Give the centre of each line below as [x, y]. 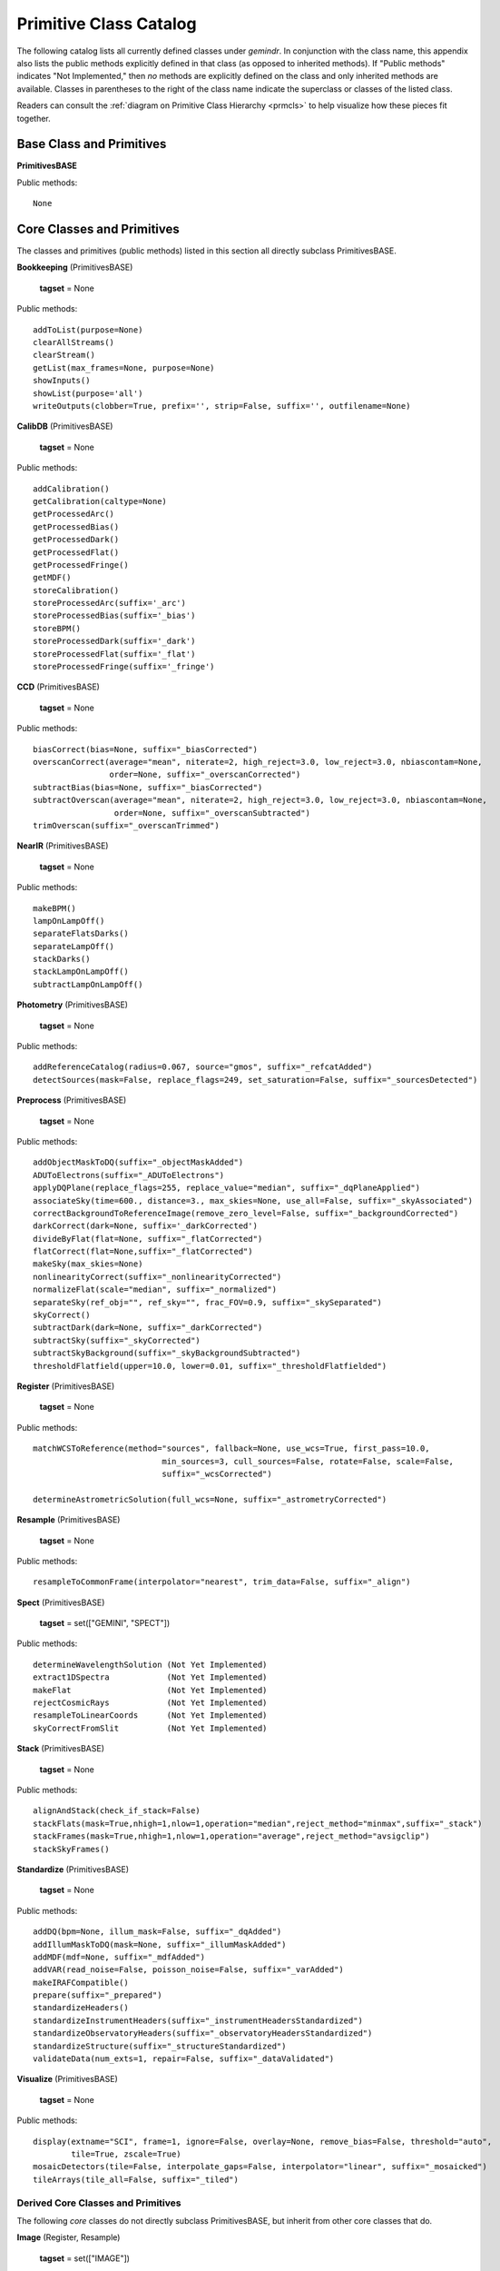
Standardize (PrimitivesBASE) [73, 1869]
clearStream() [64, 355]
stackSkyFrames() [71, 1849]
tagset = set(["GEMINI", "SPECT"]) [105, 1623]
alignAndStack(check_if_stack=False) [117, 1811]
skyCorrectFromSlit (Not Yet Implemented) [150, 1728]
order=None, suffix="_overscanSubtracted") [212, 813]
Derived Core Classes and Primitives [99, 2203]
